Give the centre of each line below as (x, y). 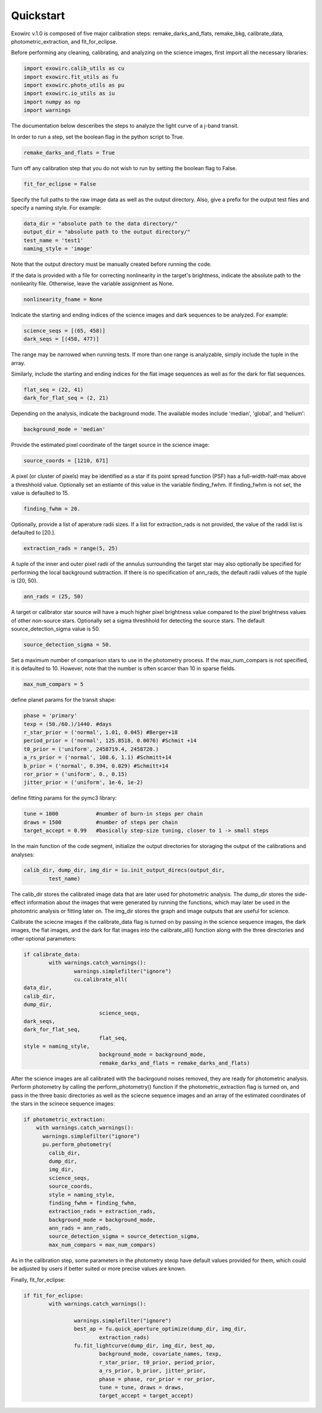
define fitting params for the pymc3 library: (64, 798)
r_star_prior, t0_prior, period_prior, (157, 1362)
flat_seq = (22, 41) (53, 389)
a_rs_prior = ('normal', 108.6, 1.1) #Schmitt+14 (97, 758)
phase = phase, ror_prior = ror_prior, (157, 1379)
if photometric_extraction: (64, 1119)
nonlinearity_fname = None (63, 299)
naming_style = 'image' (58, 249)
